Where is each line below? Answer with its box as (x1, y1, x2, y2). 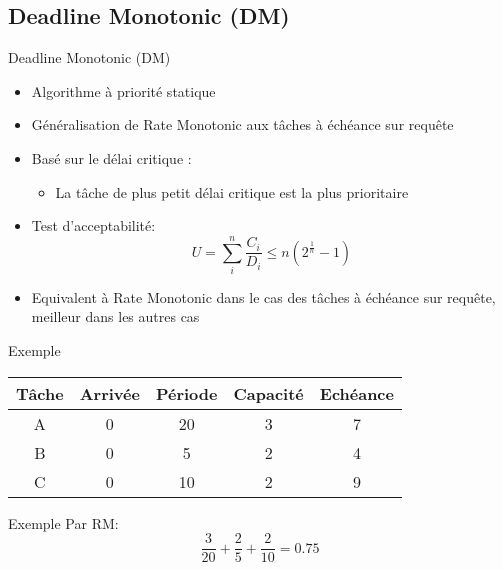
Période (155, 381, 218, 405)
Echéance (319, 381, 394, 405)
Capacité (233, 381, 304, 405)
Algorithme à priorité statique (31, 80, 216, 101)
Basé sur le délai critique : (31, 147, 192, 168)
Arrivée (79, 381, 140, 405)
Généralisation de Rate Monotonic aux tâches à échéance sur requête (31, 114, 454, 135)
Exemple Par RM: (8, 512, 119, 533)
